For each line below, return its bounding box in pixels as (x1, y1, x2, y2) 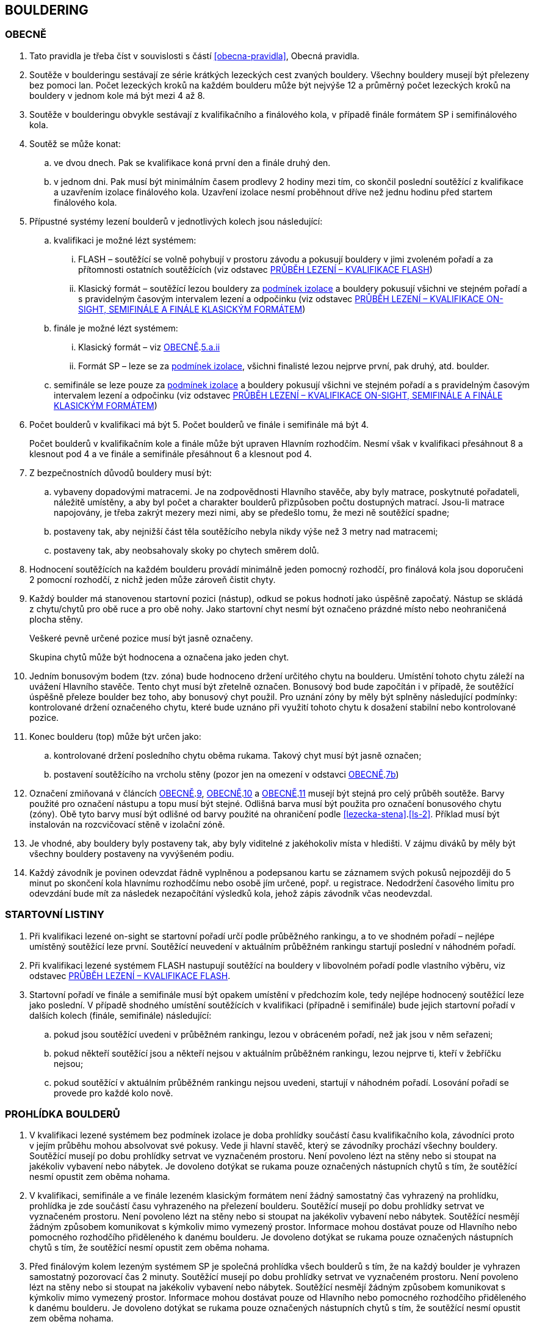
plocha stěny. (29, 613, 83, 624)
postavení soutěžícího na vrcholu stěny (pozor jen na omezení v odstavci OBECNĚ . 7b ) (54, 768, 399, 779)
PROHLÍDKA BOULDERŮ (5, 1107, 120, 1120)
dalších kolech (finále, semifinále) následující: (29, 1010, 212, 1021)
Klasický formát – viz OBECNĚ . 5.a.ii (78, 341, 220, 352)
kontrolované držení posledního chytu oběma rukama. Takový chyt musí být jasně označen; (54, 750, 422, 761)
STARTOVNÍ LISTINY (5, 908, 104, 921)
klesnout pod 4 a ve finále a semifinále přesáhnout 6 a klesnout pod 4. (29, 448, 312, 459)
